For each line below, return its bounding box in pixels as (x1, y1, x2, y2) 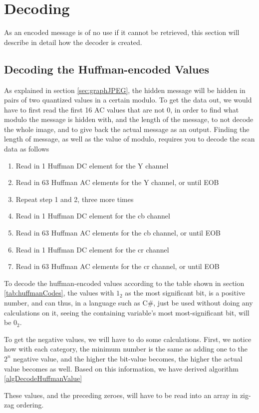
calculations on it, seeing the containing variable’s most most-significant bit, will (4, 307, 250, 317)
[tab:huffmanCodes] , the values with (4, 287, 114, 298)
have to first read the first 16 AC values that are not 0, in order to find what (4, 104, 239, 114)
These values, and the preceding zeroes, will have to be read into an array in (4, 389, 238, 400)
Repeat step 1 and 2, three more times (15, 193, 134, 204)
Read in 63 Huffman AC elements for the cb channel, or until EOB (15, 227, 221, 238)
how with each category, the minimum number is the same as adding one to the (4, 343, 248, 354)
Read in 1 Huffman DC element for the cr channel (15, 244, 169, 254)
